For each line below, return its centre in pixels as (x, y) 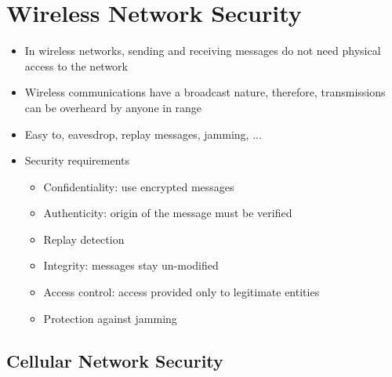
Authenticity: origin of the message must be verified (168, 213)
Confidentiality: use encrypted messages (139, 186)
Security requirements (77, 160)
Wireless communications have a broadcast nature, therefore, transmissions (205, 92)
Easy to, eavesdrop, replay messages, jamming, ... (143, 134)
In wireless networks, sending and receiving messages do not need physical (203, 51)
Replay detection (84, 239)
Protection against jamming (110, 318)
